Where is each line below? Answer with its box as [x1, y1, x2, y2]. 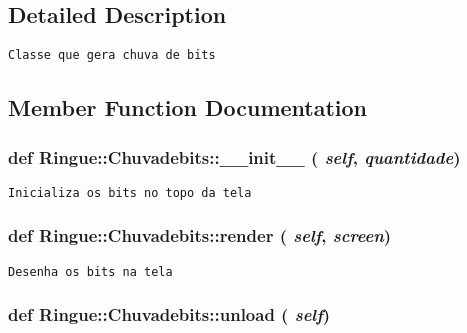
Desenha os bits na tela [8, 264, 173, 279]
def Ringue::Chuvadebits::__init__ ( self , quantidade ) [8, 144, 461, 169]
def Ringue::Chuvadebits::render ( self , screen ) [8, 223, 392, 248]
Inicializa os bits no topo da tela [8, 185, 252, 200]
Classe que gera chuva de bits [8, 48, 216, 63]
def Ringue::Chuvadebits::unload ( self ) [8, 302, 331, 327]
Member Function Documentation [8, 92, 368, 123]
